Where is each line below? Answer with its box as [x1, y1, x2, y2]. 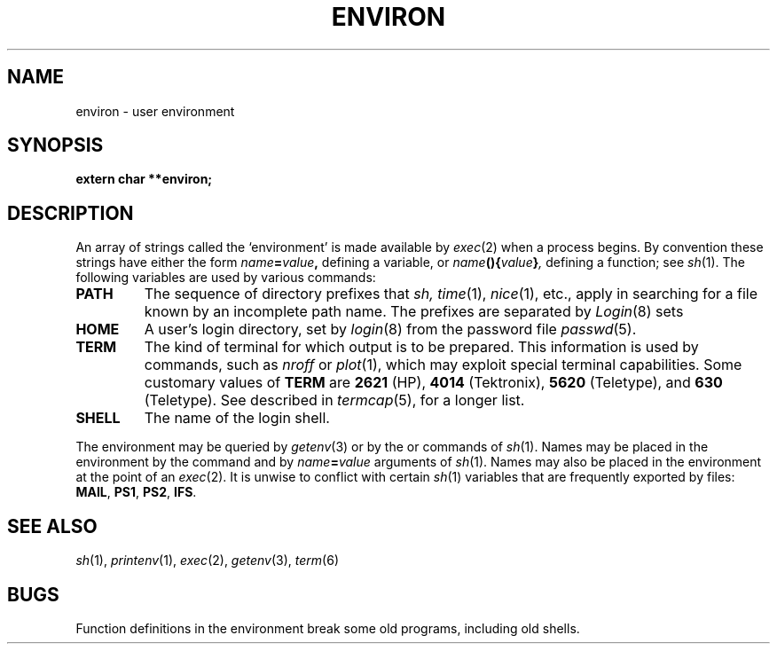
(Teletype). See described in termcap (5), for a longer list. [144, 391, 525, 410]
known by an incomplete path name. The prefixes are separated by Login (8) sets [144, 302, 684, 321]
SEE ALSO [7, 514, 98, 537]
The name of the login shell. [144, 409, 330, 427]
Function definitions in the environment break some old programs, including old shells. [75, 620, 580, 636]
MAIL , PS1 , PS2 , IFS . [75, 484, 197, 500]
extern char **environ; [75, 171, 213, 187]
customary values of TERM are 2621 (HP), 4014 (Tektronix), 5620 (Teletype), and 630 [144, 373, 723, 392]
